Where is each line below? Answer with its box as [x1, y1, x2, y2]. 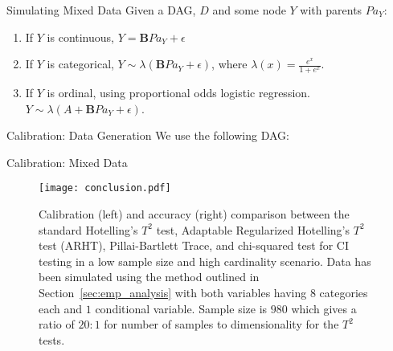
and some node [212, 2, 286, 18]
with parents [300, 2, 362, 18]
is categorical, [47, 55, 114, 72]
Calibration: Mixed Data [6, 153, 128, 170]
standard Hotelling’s [39, 221, 138, 238]
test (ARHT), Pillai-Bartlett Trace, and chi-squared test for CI [39, 237, 349, 254]
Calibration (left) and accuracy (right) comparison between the [39, 206, 350, 222]
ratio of [39, 316, 75, 333]
